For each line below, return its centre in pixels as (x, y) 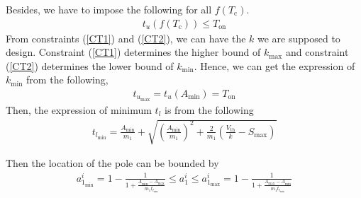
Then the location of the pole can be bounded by (112, 163)
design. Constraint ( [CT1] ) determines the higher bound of (133, 52)
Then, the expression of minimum (79, 109)
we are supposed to (299, 38)
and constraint (317, 52)
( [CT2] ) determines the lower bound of (90, 65)
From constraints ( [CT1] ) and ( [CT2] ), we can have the (126, 38)
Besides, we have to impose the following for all (109, 9)
